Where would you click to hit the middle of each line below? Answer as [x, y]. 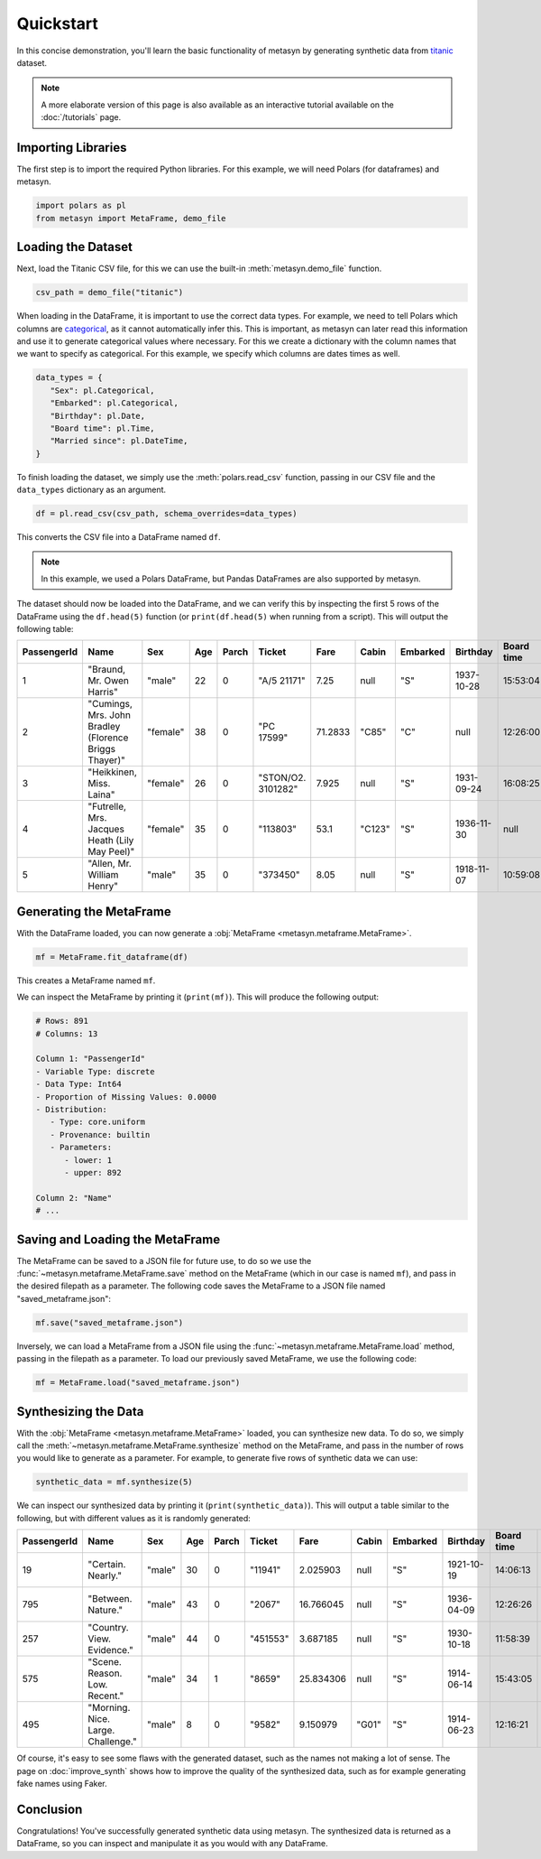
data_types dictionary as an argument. [92, 490]
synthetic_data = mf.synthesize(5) [114, 1482]
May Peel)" [111, 851]
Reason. [105, 1673]
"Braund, [107, 670]
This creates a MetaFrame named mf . [86, 981]
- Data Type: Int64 [78, 1084]
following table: [45, 629]
